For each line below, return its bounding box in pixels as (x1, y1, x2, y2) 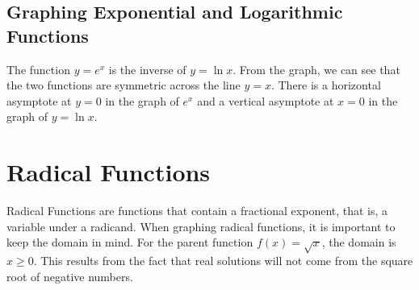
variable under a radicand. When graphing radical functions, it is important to (6, 217, 396, 234)
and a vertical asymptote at (197, 92, 334, 109)
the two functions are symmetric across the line (6, 77, 241, 93)
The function (6, 60, 70, 77)
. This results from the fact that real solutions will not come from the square (33, 252, 413, 269)
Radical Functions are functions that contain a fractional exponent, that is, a (6, 202, 388, 219)
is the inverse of (108, 60, 186, 77)
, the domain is (321, 234, 396, 251)
